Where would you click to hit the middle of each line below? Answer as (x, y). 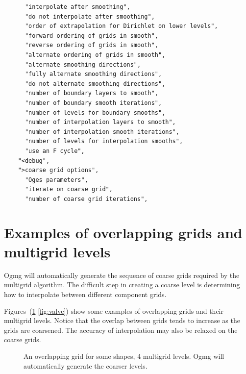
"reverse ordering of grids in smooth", (91, 45)
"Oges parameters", (56, 180)
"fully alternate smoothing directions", (93, 74)
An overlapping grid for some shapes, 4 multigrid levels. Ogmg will (124, 356)
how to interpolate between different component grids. (85, 294)
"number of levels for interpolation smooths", (104, 141)
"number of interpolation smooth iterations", (102, 132)
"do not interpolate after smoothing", (90, 16)
